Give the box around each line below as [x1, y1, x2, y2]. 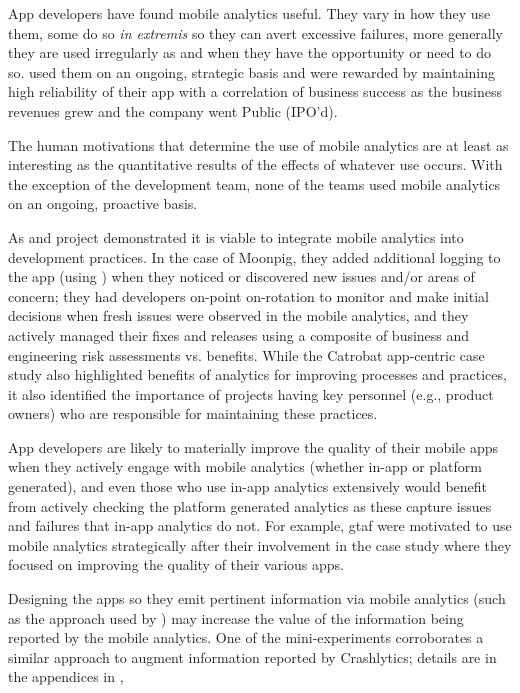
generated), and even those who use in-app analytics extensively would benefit [8, 476, 488, 497]
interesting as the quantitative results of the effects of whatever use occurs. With [8, 154, 503, 175]
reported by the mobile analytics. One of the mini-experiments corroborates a [8, 627, 484, 648]
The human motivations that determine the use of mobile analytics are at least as [8, 134, 509, 155]
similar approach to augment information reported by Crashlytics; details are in [8, 646, 497, 667]
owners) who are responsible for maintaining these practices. [8, 403, 378, 424]
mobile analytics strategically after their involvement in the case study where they [8, 534, 512, 555]
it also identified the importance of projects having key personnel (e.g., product [8, 383, 494, 404]
